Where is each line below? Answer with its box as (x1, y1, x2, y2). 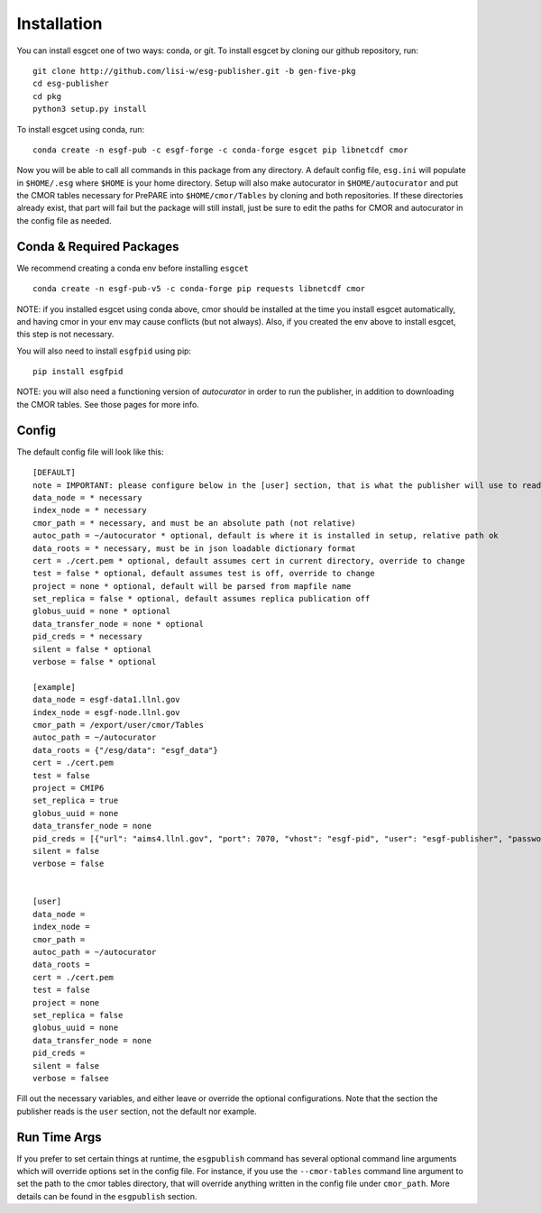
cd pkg (32, 91, 62, 101)
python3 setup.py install (32, 104, 148, 115)
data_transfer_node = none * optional (32, 619, 205, 629)
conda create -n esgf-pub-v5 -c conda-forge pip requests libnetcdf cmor (32, 284, 366, 294)
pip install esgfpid (32, 366, 124, 377)
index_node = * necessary (32, 505, 148, 516)
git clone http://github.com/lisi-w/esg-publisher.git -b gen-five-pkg (32, 66, 356, 76)
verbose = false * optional (32, 657, 157, 667)
